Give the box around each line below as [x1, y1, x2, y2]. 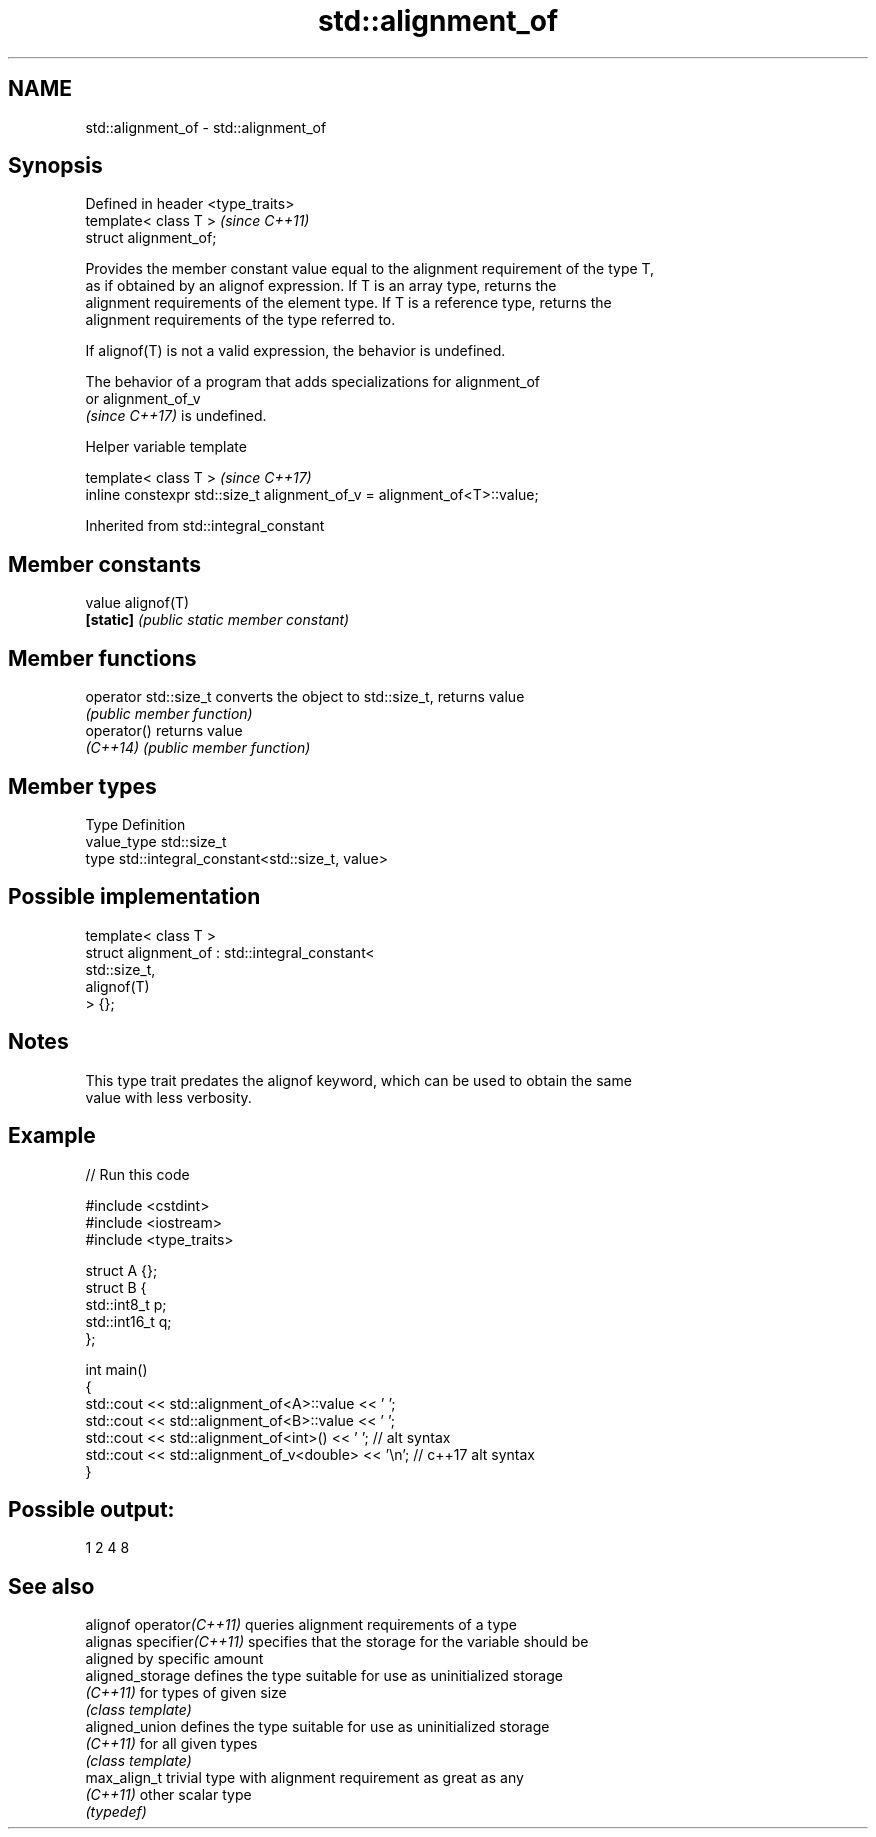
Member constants [8, 551, 201, 577]
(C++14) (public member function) [85, 739, 311, 757]
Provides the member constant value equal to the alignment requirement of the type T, [85, 260, 655, 278]
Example [8, 1123, 96, 1149]
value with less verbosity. [85, 1088, 252, 1106]
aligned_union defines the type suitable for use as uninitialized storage [85, 1718, 550, 1736]
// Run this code [85, 1165, 190, 1183]
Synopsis [8, 153, 103, 179]
